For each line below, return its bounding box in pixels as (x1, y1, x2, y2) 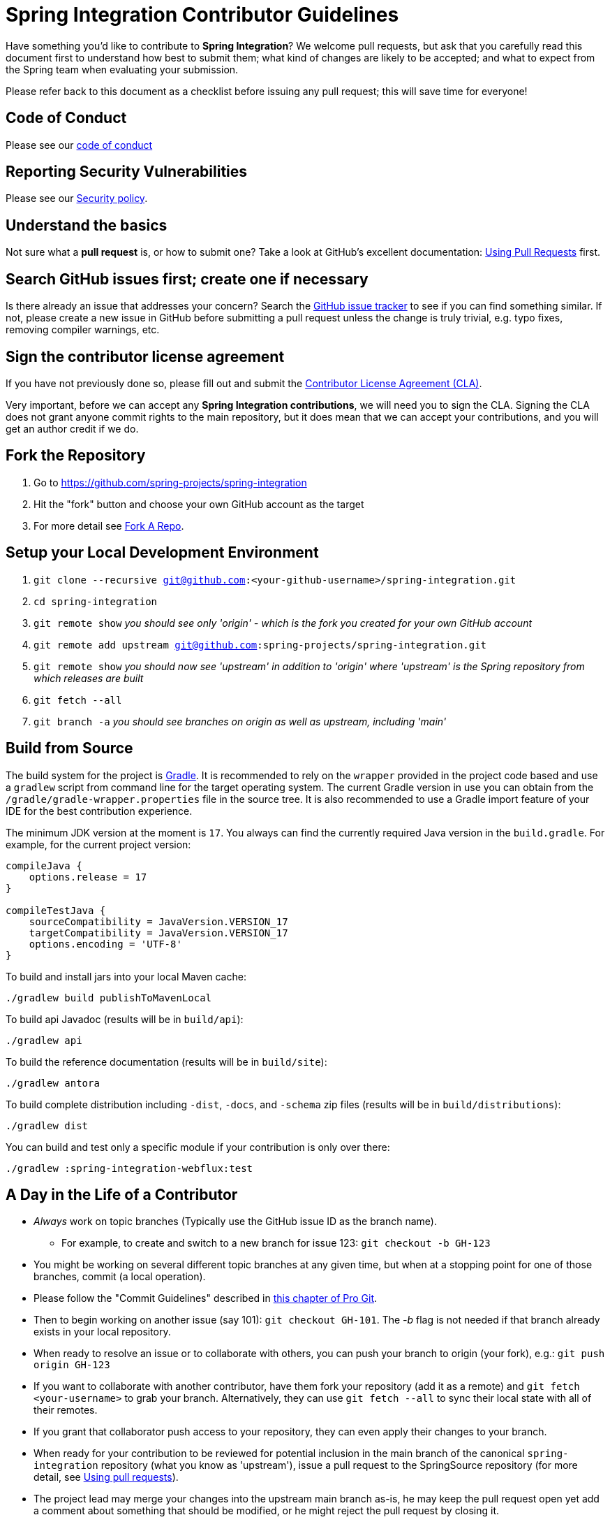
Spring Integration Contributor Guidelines (6, 3, 399, 27)
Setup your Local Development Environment (6, 544, 319, 562)
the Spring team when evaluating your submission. (6, 63, 239, 75)
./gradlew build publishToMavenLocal (6, 992, 212, 1003)
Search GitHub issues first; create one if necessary (6, 270, 369, 288)
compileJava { (6, 860, 82, 871)
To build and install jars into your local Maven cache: (6, 970, 246, 983)
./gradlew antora (6, 1077, 100, 1089)
